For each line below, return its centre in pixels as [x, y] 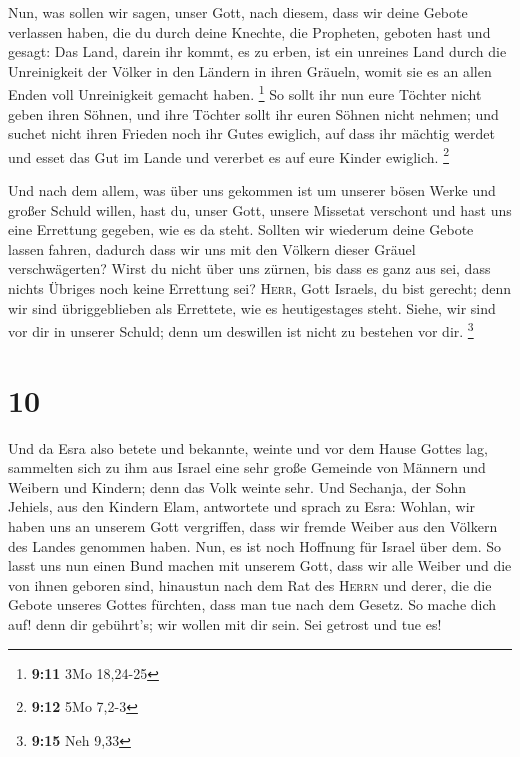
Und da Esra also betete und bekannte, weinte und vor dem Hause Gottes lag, [248, 447]
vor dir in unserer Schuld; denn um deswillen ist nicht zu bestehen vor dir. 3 [241, 329]
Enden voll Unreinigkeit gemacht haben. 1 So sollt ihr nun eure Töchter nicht [245, 93]
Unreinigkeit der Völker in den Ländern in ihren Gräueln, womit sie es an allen [250, 70]
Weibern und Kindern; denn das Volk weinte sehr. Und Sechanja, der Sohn [237, 486]
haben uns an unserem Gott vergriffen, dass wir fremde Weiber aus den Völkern [253, 525]
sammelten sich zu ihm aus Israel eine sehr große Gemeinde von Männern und [247, 467]
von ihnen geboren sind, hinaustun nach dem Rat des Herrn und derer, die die [250, 584]
